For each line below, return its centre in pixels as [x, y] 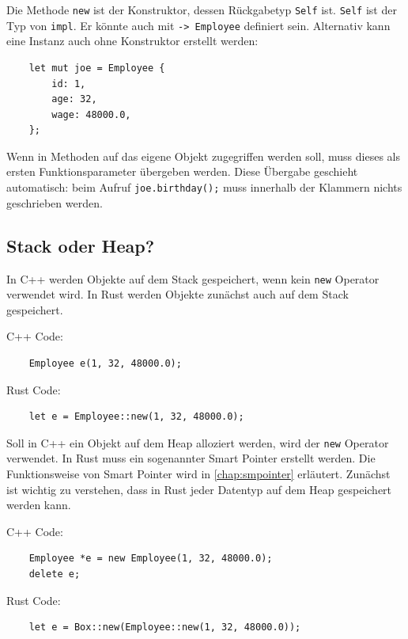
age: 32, [74, 99]
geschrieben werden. [55, 202]
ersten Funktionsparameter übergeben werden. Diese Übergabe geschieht [182, 171]
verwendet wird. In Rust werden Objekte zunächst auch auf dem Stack [178, 294]
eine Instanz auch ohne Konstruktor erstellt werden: [132, 41]
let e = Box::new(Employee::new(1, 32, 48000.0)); [165, 628]
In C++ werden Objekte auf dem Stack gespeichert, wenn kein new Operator [193, 278]
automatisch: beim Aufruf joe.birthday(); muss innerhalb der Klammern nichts [204, 187]
